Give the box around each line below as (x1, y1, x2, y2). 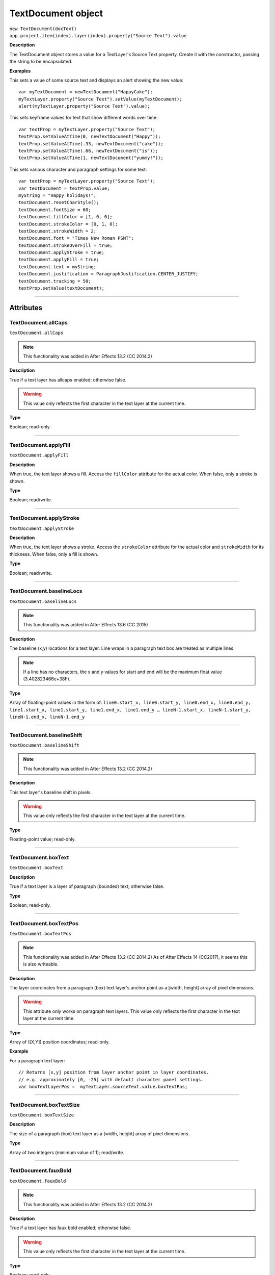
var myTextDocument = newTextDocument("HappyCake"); (18, 89, 153, 95)
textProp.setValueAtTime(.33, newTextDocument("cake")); (18, 141, 164, 146)
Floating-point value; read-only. (9, 836, 76, 843)
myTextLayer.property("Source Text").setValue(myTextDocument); (18, 96, 183, 102)
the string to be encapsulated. (9, 59, 73, 65)
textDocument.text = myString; (18, 264, 97, 270)
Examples (9, 68, 31, 74)
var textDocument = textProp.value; (18, 185, 110, 191)
